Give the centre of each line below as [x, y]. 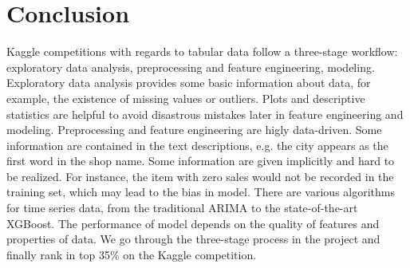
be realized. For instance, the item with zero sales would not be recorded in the [200, 176]
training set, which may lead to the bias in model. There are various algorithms [201, 192]
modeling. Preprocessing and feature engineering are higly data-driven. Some [194, 130]
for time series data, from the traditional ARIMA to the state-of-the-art [182, 208]
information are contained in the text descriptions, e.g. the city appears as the [197, 145]
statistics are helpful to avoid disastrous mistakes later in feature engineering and [205, 114]
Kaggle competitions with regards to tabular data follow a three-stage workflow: [202, 51]
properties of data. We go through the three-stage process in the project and [193, 239]
